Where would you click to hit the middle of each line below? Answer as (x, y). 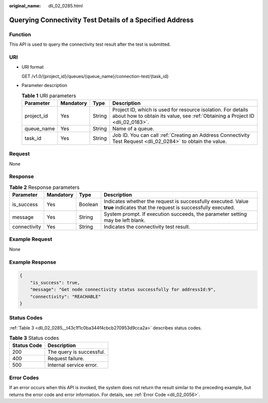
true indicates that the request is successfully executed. (169, 208)
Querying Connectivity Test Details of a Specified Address (101, 20)
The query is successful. (76, 352)
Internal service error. (73, 365)
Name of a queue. (133, 128)
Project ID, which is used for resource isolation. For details (180, 109)
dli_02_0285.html (66, 6)
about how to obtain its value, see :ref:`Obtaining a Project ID (183, 116)
